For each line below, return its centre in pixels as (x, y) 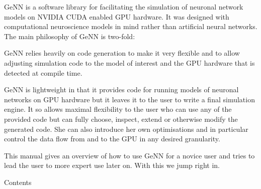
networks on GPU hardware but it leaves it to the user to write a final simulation (129, 99)
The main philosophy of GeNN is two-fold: (70, 36)
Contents (18, 182)
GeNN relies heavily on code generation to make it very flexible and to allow (122, 53)
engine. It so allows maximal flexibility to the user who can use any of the (118, 109)
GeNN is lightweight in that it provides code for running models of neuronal (121, 89)
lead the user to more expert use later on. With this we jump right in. (112, 165)
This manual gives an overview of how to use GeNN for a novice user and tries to (129, 155)
